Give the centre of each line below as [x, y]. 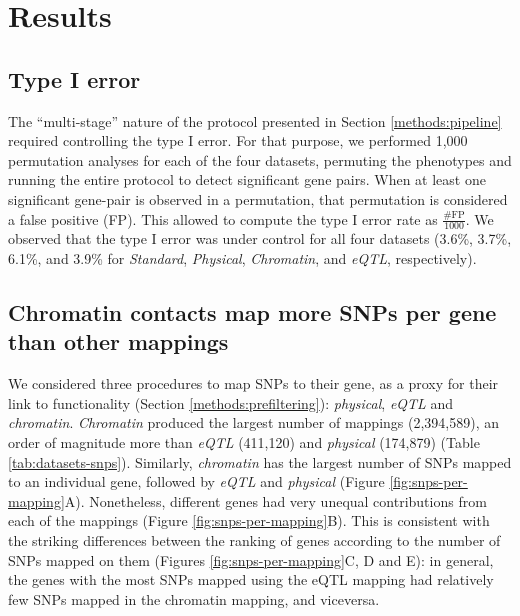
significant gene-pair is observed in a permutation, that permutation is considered [258, 198]
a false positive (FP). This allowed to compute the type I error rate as [223, 218]
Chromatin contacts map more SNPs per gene [252, 311]
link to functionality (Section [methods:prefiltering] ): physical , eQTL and [231, 402]
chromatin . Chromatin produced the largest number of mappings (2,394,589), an [254, 422]
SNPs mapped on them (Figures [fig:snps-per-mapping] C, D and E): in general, [251, 559]
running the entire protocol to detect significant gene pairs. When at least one [247, 179]
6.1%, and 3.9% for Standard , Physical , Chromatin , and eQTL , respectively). [242, 257]
